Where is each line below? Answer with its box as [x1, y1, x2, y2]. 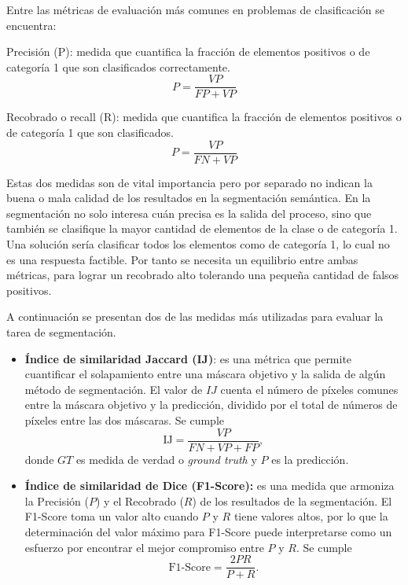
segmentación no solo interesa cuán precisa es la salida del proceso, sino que [6, 204, 372, 221]
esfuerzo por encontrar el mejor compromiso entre [24, 539, 264, 555]
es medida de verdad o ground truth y [75, 451, 257, 467]
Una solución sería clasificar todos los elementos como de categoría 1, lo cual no [6, 236, 390, 252]
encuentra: [6, 17, 57, 33]
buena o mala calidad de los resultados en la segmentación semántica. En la [6, 189, 371, 206]
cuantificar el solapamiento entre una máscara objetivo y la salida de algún [24, 366, 386, 382]
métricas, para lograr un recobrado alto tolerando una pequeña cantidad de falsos [6, 267, 399, 283]
